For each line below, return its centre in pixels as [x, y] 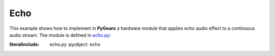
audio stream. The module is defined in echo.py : [60, 35]
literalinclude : [24, 44]
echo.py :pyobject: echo [75, 44]
